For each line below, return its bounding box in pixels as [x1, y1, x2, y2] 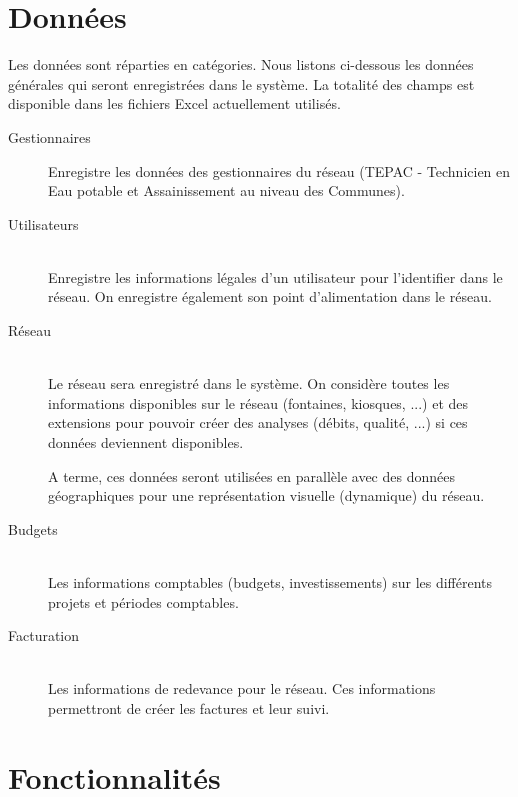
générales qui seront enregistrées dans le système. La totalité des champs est [8, 73, 475, 94]
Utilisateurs [8, 213, 79, 234]
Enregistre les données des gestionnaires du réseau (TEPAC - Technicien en [48, 160, 511, 181]
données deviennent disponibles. [48, 432, 244, 453]
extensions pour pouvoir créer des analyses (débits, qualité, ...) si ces [48, 412, 468, 433]
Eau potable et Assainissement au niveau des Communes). [48, 180, 405, 201]
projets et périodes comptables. [48, 591, 239, 612]
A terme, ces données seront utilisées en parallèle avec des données [48, 465, 455, 486]
